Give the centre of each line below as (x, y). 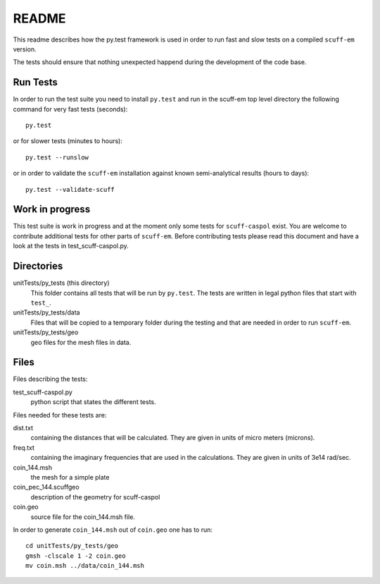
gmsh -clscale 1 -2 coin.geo (76, 556)
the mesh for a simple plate (70, 477)
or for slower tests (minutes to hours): (68, 141)
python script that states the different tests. (93, 402)
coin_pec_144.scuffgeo (46, 487)
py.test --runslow (57, 157)
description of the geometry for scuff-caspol (95, 497)
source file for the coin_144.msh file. (83, 517)
